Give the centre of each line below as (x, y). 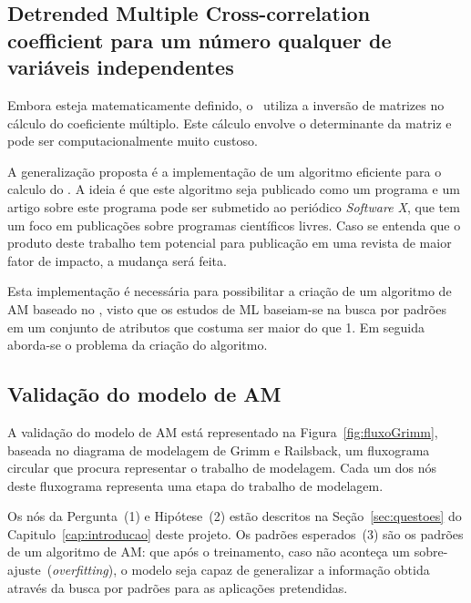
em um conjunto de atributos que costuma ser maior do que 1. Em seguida (216, 327)
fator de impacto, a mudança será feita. (117, 260)
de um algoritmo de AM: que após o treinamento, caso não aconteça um (209, 552)
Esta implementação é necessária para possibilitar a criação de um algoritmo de (230, 291)
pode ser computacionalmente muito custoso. (133, 141)
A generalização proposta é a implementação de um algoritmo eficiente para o (225, 171)
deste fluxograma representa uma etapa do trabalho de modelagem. (195, 485)
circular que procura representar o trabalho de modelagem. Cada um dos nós (222, 468)
